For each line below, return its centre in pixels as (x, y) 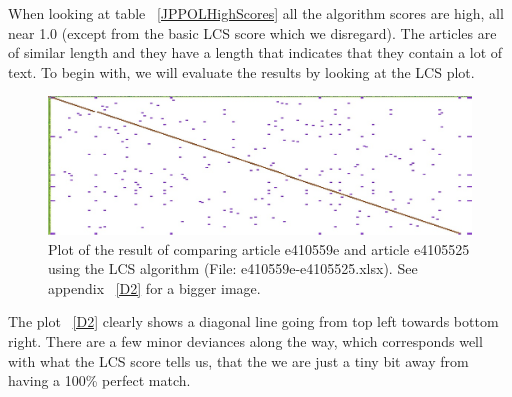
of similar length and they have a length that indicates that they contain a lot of (255, 52)
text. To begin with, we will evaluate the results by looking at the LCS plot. (241, 71)
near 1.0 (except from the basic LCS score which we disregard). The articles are (252, 32)
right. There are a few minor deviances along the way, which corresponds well (245, 341)
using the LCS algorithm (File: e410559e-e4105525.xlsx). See (233, 268)
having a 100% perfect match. (99, 380)
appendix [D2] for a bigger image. (154, 287)
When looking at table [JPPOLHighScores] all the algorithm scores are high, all (256, 13)
